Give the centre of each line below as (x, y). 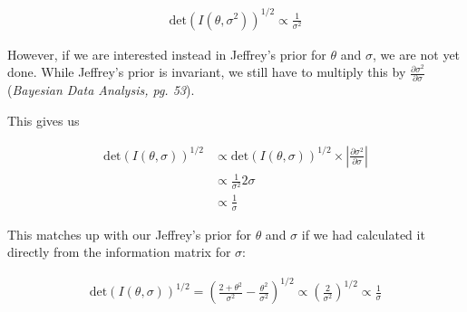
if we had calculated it (363, 234)
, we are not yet (416, 54)
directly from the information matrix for (119, 252)
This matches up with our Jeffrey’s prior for (129, 234)
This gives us (44, 121)
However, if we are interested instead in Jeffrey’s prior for (167, 54)
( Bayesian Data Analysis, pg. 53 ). (101, 90)
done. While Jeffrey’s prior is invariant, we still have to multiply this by (207, 72)
